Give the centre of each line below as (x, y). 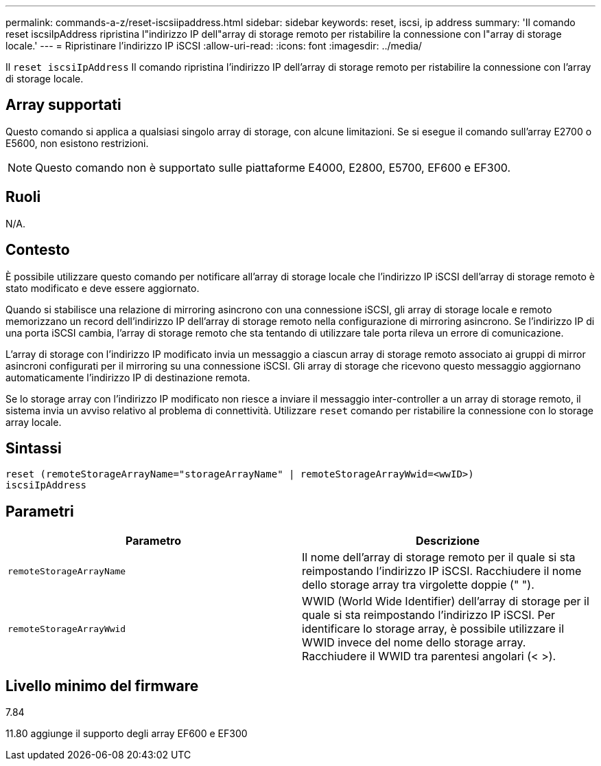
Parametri (40, 511)
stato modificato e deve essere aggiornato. (103, 288)
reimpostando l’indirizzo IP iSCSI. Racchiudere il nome (442, 571)
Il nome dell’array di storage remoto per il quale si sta (439, 557)
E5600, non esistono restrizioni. (77, 143)
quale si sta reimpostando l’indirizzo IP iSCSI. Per (429, 615)
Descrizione (448, 541)
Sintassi (34, 448)
